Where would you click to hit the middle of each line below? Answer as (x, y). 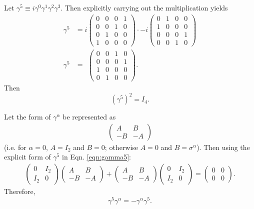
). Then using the (223, 147)
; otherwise (121, 147)
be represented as (89, 117)
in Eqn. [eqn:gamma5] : (96, 157)
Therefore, (20, 191)
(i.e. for (15, 147)
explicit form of (27, 157)
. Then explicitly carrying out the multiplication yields (144, 7)
